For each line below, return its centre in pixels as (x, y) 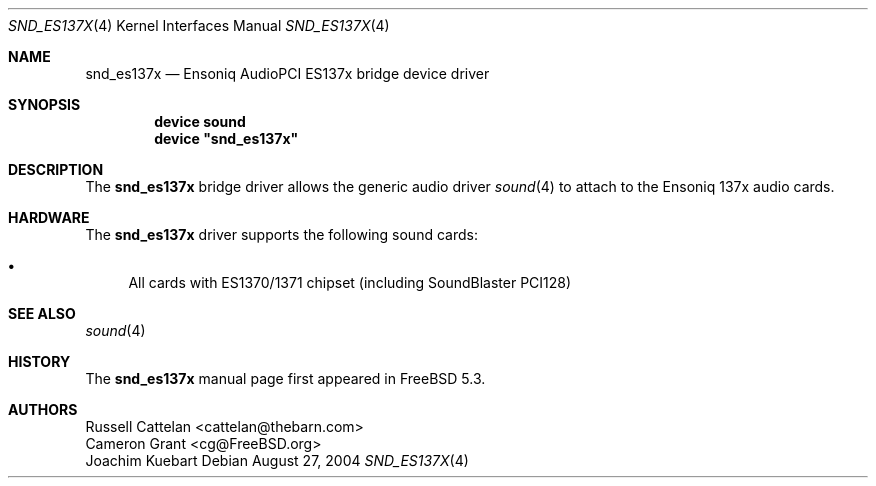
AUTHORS (43, 409)
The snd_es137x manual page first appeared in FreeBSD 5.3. (285, 378)
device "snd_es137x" (226, 138)
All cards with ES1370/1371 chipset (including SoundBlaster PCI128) (350, 282)
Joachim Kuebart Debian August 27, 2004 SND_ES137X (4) (277, 460)
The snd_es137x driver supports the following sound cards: (281, 234)
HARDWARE (49, 217)
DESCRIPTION (56, 169)
